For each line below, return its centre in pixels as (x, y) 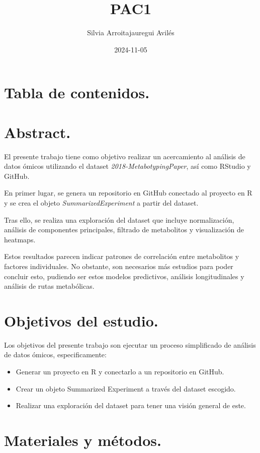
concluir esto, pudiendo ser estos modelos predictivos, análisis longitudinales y (124, 276)
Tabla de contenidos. (77, 92)
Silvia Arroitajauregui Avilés (131, 33)
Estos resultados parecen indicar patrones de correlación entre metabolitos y (122, 256)
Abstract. (37, 132)
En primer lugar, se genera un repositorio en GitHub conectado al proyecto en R (128, 193)
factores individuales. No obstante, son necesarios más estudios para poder (119, 266)
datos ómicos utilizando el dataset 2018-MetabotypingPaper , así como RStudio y (127, 166)
